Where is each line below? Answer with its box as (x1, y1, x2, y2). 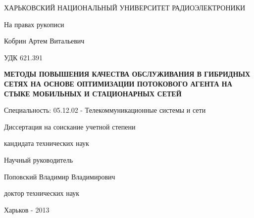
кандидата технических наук (4, 138, 89, 148)
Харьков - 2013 (4, 204, 50, 215)
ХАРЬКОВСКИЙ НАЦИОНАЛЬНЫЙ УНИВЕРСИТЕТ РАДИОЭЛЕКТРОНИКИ (4, 2, 246, 12)
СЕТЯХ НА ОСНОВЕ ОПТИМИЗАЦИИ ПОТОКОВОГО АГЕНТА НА (4, 78, 232, 88)
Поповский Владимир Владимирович (4, 171, 115, 181)
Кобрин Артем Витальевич (4, 36, 85, 46)
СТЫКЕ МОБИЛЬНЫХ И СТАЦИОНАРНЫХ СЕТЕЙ (4, 88, 182, 98)
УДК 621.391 (4, 52, 43, 62)
